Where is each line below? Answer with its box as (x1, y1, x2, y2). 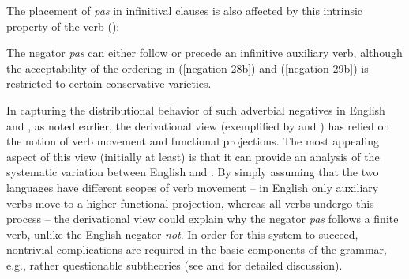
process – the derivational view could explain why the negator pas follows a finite (6, 210, 399, 227)
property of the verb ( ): (6, 17, 120, 34)
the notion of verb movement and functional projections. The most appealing (6, 133, 379, 149)
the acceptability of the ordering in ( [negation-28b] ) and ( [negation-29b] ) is (6, 59, 369, 76)
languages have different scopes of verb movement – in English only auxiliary (6, 179, 379, 195)
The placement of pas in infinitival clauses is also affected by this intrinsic (6, 2, 363, 18)
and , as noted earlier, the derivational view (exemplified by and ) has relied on (6, 117, 390, 134)
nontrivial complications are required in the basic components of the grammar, (6, 241, 387, 258)
